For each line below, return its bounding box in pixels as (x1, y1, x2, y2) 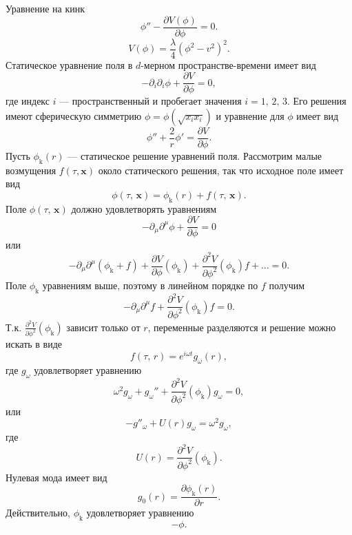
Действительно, (6, 505, 70, 520)
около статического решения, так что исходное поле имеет (98, 162, 344, 177)
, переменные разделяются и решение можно (147, 319, 336, 334)
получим (269, 277, 305, 292)
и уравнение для (216, 108, 284, 123)
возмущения (6, 162, 56, 177)
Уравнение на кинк (6, 1, 85, 15)
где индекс (6, 94, 50, 108)
